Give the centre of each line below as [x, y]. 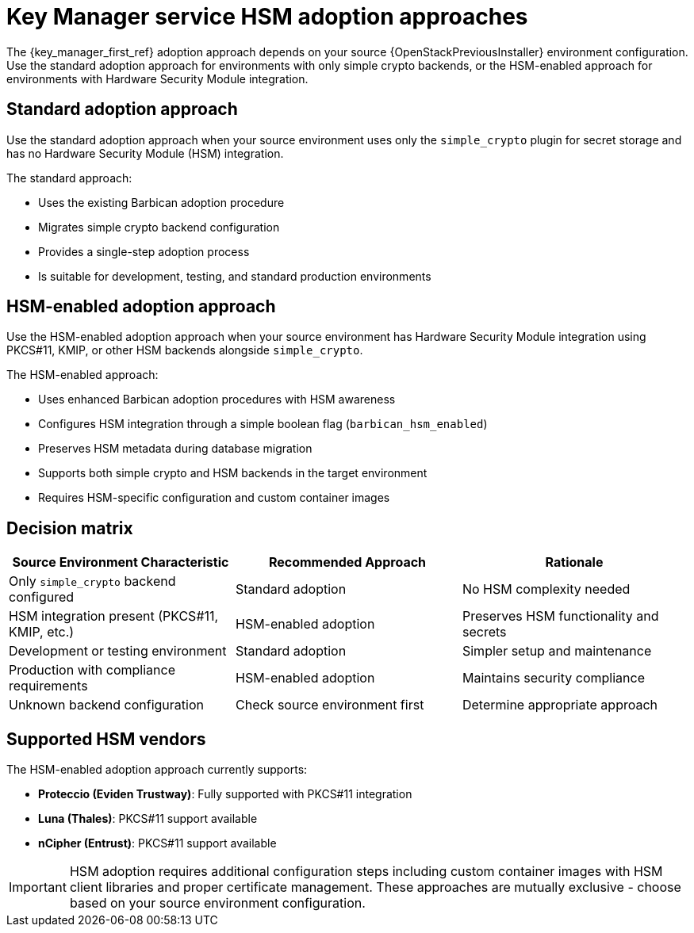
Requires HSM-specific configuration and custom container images [214, 498]
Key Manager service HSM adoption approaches [267, 17]
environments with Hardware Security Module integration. [157, 78]
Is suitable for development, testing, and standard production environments [235, 276]
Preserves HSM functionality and [560, 616]
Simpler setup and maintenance [557, 651]
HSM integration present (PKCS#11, [114, 616]
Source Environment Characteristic [121, 562]
